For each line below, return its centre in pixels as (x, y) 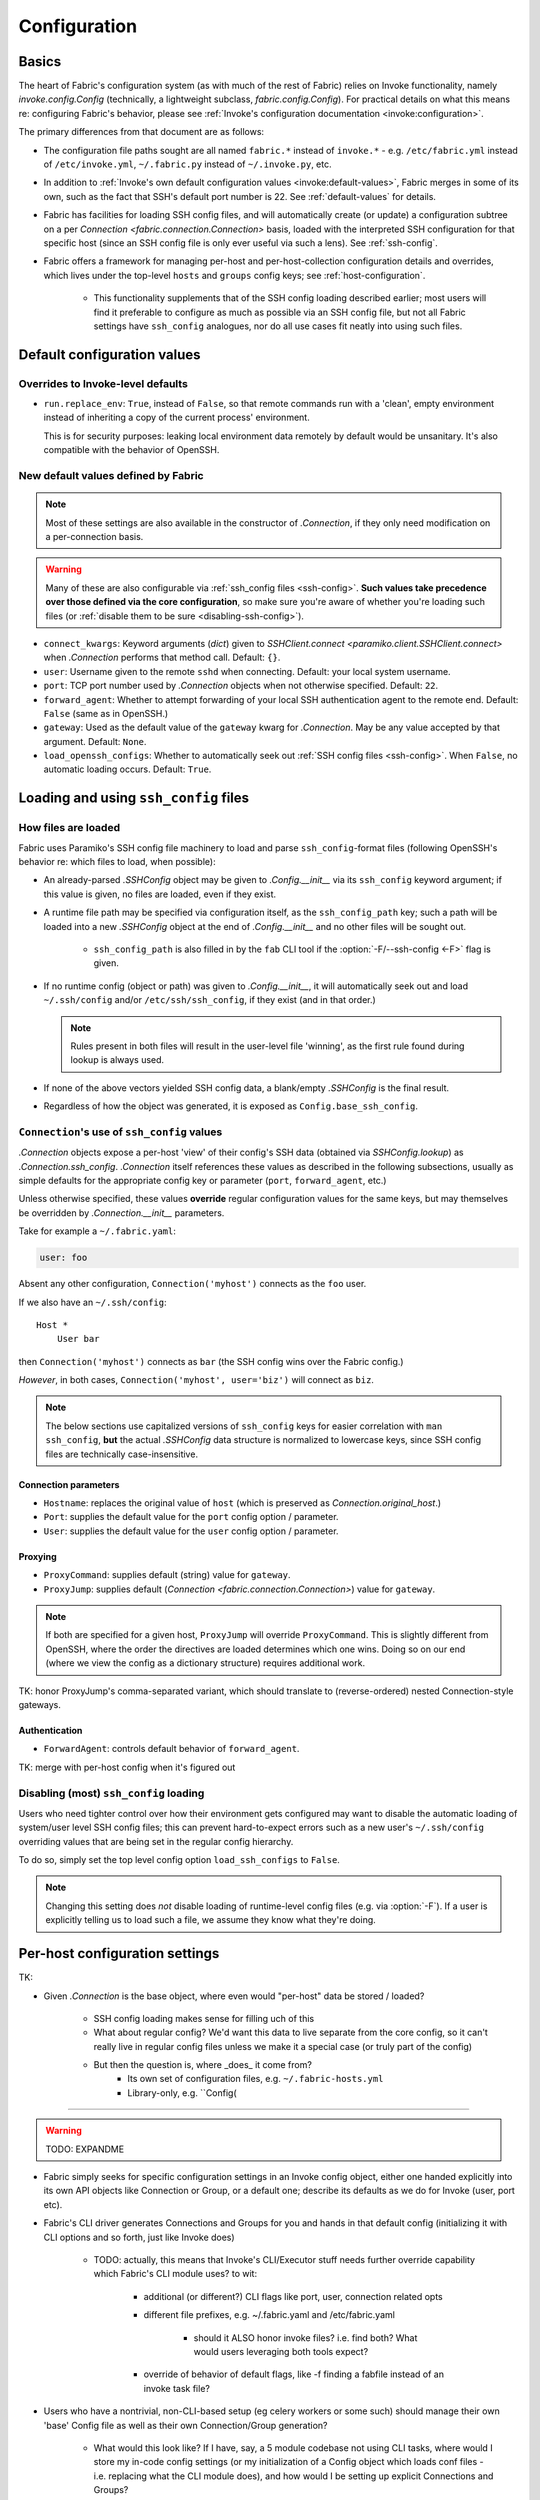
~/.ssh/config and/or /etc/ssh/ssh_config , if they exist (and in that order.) (210, 1000)
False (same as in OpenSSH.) (106, 713)
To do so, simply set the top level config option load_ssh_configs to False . (179, 1860)
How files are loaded (69, 828)
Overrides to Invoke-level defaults (103, 383)
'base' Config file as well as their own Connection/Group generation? (185, 2425)
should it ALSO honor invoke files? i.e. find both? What (305, 2337)
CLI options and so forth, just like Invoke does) (139, 2237)
